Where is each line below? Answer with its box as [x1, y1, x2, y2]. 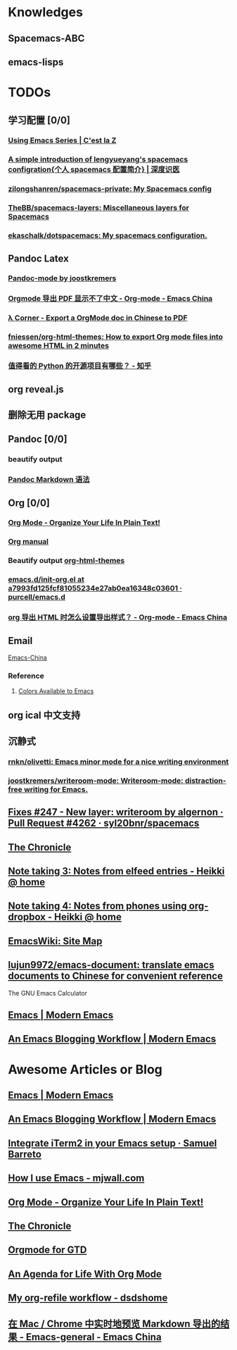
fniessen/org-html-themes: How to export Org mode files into [8, 332, 224, 342]
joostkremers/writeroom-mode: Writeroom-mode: [8, 776, 184, 786]
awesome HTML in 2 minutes [8, 341, 110, 351]
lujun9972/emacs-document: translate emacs [8, 959, 214, 971]
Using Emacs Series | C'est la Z [8, 135, 117, 145]
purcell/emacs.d [8, 593, 66, 602]
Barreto [8, 1148, 41, 1160]
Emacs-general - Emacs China [25, 1331, 162, 1343]
